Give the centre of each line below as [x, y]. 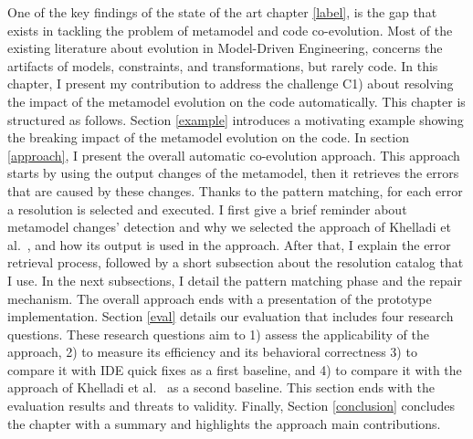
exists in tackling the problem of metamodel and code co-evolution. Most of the [230, 30]
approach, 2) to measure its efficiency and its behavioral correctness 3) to [212, 352]
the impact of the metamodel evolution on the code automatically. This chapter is [236, 101]
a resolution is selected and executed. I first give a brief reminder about [207, 209]
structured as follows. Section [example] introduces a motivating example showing [236, 119]
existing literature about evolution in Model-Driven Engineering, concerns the [225, 48]
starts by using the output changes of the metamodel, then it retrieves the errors [233, 173]
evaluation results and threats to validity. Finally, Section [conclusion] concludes [231, 406]
